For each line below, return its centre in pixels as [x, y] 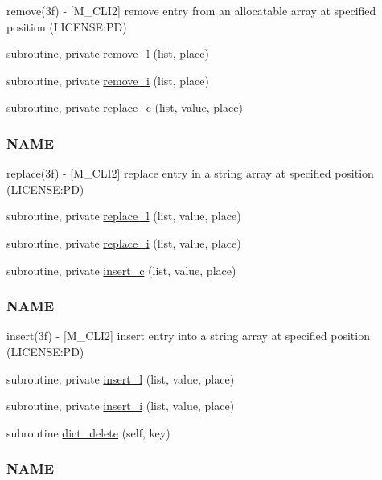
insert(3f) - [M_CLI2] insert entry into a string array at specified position [188, 336]
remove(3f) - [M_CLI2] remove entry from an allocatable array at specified [191, 10]
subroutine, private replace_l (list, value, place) [124, 216]
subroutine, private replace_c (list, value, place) [125, 107]
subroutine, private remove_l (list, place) [108, 53]
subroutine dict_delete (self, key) [88, 432]
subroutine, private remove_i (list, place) [108, 80]
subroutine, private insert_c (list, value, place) [121, 270]
